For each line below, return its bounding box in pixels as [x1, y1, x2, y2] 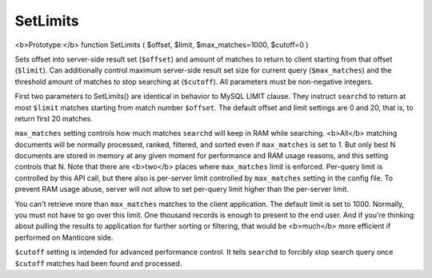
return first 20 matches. [14, 113, 94, 123]
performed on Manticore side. [14, 232, 114, 242]
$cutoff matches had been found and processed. [14, 258, 182, 268]
